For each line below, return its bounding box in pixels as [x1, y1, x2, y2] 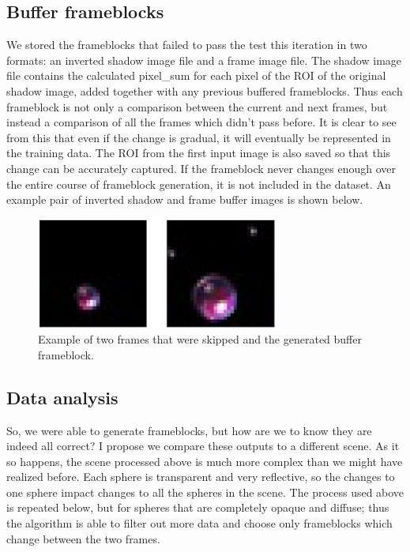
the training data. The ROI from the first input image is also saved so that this [6, 145, 391, 161]
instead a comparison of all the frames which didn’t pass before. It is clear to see [6, 114, 397, 130]
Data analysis [6, 385, 118, 409]
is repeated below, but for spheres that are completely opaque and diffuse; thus [6, 499, 389, 516]
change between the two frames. [6, 530, 160, 546]
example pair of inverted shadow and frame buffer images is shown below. [6, 191, 363, 208]
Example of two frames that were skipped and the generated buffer [38, 331, 362, 347]
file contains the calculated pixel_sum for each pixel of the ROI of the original [6, 67, 386, 84]
